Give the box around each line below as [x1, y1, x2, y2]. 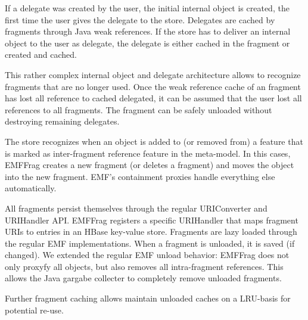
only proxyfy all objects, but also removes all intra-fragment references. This [5, 260, 284, 272]
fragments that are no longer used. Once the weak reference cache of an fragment [5, 80, 301, 92]
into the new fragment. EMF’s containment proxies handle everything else [5, 170, 275, 182]
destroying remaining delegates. [5, 115, 120, 128]
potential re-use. [5, 303, 64, 316]
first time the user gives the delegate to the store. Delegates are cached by [5, 13, 275, 26]
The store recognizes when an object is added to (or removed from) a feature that [5, 135, 303, 147]
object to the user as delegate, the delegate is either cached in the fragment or [5, 36, 290, 49]
